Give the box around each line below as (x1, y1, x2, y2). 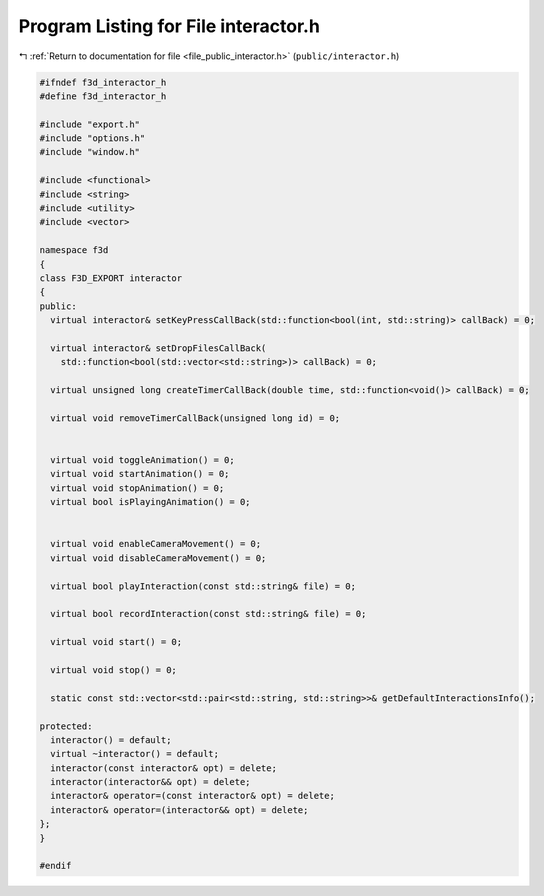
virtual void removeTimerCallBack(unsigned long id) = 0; (50, 412, 341, 424)
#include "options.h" (39, 133, 146, 144)
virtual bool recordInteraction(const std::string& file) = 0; (50, 608, 367, 620)
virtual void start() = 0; (50, 636, 183, 648)
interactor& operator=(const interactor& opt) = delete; (50, 790, 335, 802)
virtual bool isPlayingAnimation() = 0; (50, 496, 251, 508)
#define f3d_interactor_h (39, 90, 167, 102)
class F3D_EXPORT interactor (39, 273, 183, 284)
